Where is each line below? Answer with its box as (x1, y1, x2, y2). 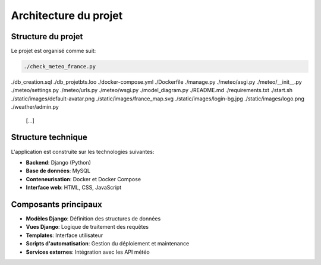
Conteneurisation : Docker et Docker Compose (26, 175, 141, 182)
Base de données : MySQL (26, 167, 90, 175)
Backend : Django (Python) (26, 159, 92, 166)
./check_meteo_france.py (23, 63, 96, 70)
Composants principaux (11, 199, 102, 209)
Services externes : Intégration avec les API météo (26, 248, 150, 255)
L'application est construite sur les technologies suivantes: (11, 148, 155, 155)
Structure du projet (11, 31, 83, 42)
